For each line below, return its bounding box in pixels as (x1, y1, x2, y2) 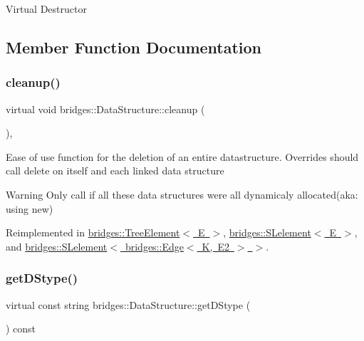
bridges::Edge (125, 238, 184, 253)
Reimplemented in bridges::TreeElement (6, 225, 180, 240)
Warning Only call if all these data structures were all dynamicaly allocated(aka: (6, 187, 358, 201)
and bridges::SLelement (6, 238, 108, 253)
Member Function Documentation (6, 36, 262, 58)
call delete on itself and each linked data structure (6, 163, 224, 178)
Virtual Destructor (6, 1, 87, 16)
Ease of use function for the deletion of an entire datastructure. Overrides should (6, 149, 359, 164)
